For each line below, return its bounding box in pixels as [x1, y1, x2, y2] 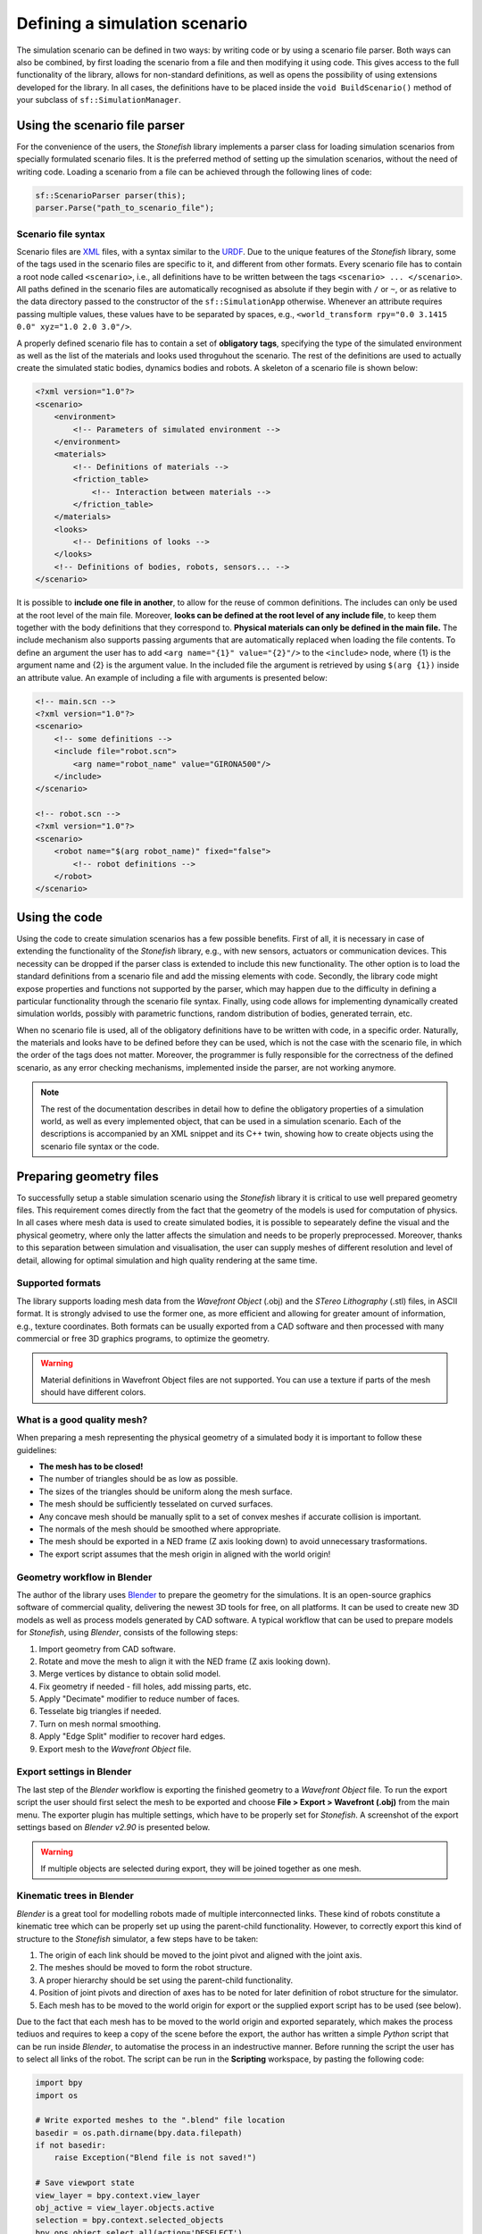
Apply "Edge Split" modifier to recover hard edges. [38, 1731, 226, 1742]
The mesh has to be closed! [38, 1461, 144, 1472]
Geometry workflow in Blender [16, 1571, 153, 1583]
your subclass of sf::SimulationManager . [16, 95, 182, 105]
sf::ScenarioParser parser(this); [35, 190, 187, 200]
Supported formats [16, 1277, 102, 1289]
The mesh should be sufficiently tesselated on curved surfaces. [38, 1499, 274, 1509]
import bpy [35, 2078, 83, 2088]
